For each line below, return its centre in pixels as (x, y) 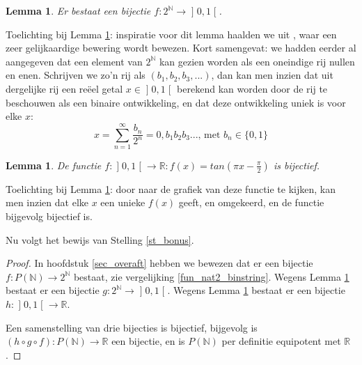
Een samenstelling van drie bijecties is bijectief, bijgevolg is (132, 327)
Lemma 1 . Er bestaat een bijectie (78, 10)
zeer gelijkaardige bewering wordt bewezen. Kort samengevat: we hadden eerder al (181, 48)
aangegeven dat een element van (74, 61)
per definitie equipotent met (281, 341)
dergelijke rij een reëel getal (64, 88)
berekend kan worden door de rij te (252, 88)
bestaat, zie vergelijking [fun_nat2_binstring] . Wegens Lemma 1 (211, 276)
